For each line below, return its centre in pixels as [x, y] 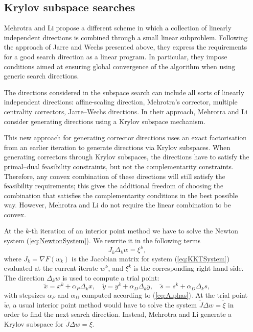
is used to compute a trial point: [111, 277]
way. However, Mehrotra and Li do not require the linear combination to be [117, 205]
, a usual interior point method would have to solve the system [103, 304]
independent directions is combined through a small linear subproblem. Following [126, 37]
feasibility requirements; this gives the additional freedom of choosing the [114, 186]
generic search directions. [42, 76]
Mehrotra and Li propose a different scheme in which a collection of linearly [118, 28]
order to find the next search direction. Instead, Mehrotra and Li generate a [118, 314]
